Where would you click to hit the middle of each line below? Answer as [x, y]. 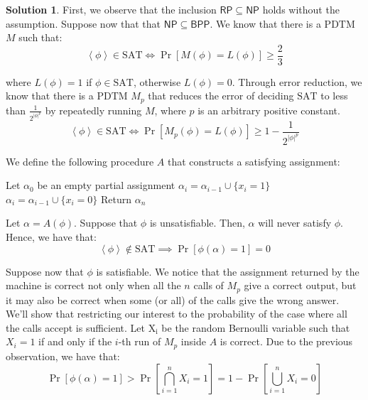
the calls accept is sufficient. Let [75, 327]
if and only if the [75, 341]
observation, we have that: [63, 356]
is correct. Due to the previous [286, 341]
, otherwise [157, 81]
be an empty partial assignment [106, 185]
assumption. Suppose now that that [83, 23]
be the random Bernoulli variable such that [256, 327]
